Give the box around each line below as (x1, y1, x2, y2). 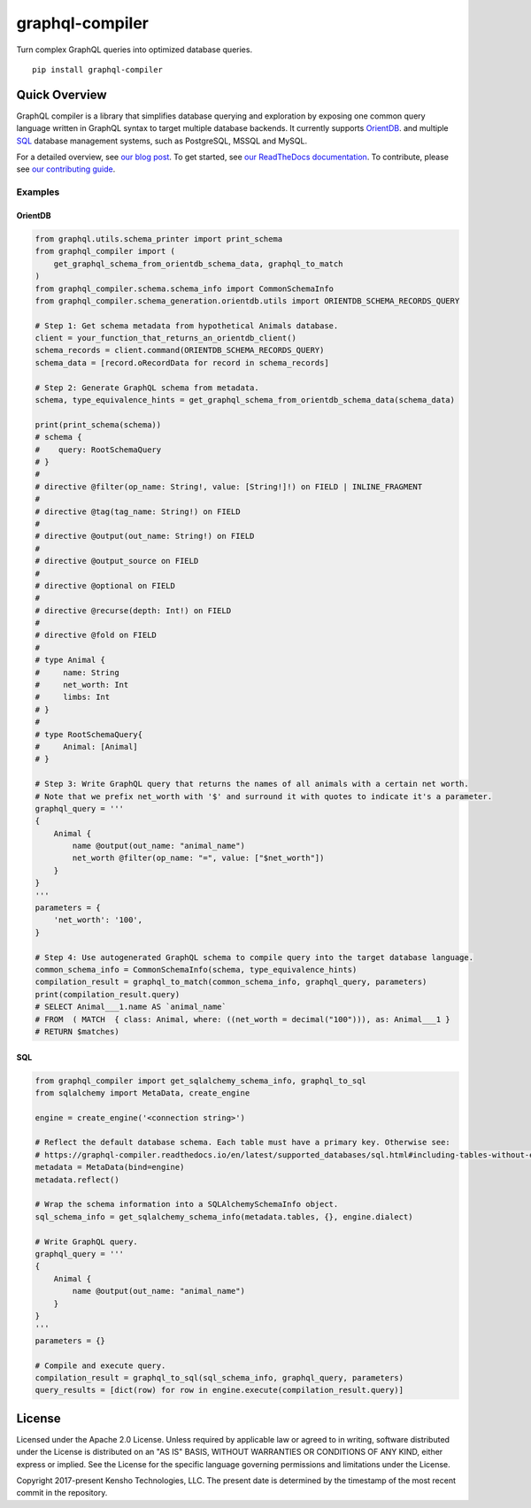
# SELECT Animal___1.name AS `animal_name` (35, 1002, 227, 1012)
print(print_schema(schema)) (35, 419, 162, 429)
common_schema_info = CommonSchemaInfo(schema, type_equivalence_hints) (35, 965, 358, 974)
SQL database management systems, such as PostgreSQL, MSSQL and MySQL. (16, 135, 308, 146)
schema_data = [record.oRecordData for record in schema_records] (35, 358, 329, 367)
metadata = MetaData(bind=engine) (35, 1162, 185, 1173)
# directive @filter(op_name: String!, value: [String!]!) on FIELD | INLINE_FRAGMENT (35, 481, 423, 491)
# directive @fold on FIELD (35, 630, 157, 641)
